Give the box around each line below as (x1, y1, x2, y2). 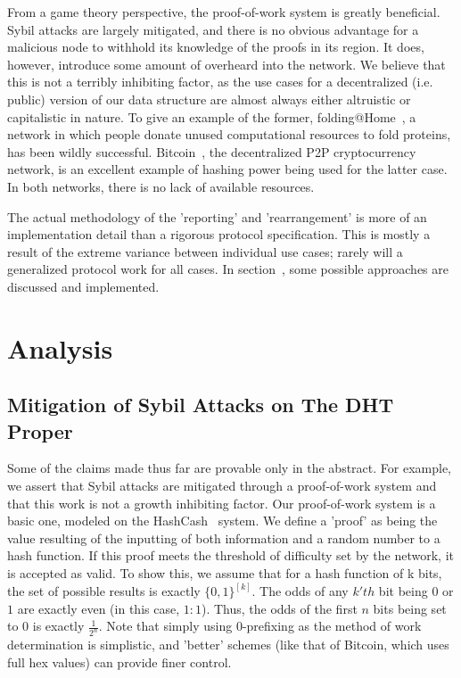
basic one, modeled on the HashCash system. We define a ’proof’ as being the (7, 511, 438, 530)
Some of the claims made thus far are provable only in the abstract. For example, (7, 459, 451, 477)
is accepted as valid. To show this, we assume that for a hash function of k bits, (7, 564, 442, 583)
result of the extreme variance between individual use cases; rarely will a (7, 242, 403, 260)
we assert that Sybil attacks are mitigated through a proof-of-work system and (7, 476, 437, 495)
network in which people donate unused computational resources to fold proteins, (7, 125, 451, 144)
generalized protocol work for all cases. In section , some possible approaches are (7, 260, 449, 278)
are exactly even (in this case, (17, 599, 180, 617)
